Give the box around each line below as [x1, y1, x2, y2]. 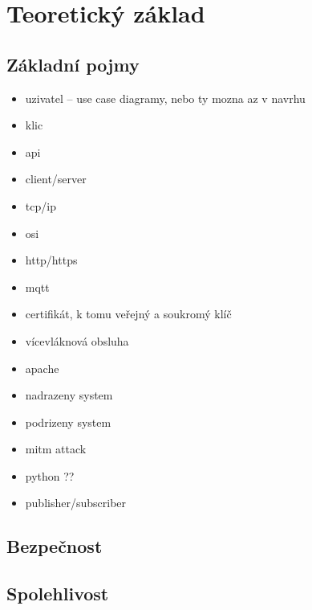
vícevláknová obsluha [25, 332, 129, 349]
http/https [25, 252, 78, 268]
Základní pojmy [6, 51, 140, 76]
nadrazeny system [25, 387, 113, 403]
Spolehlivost [6, 581, 109, 606]
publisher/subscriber [25, 494, 127, 511]
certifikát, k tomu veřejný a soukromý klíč [25, 305, 232, 322]
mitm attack [25, 440, 87, 457]
